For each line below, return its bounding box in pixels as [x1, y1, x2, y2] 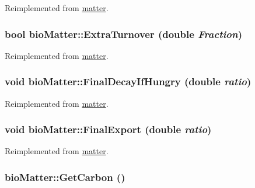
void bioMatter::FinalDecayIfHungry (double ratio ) [5, 74, 251, 89]
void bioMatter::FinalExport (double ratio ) [5, 122, 212, 137]
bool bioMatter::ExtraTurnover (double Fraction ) [5, 26, 242, 41]
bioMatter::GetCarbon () [5, 169, 125, 184]
